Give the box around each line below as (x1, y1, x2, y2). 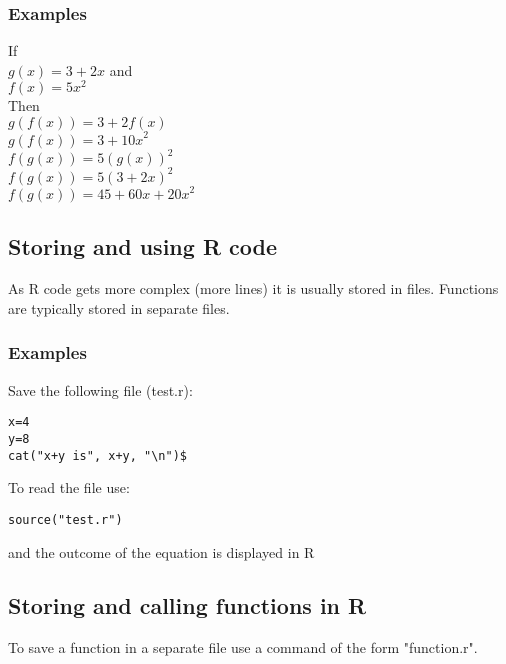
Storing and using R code (8, 231, 278, 262)
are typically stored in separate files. (8, 297, 230, 318)
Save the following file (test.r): (8, 379, 193, 400)
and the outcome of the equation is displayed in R (8, 541, 315, 562)
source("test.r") (8, 512, 123, 527)
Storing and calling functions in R (8, 590, 367, 621)
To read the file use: (8, 477, 130, 498)
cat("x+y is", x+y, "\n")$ (8, 448, 187, 463)
